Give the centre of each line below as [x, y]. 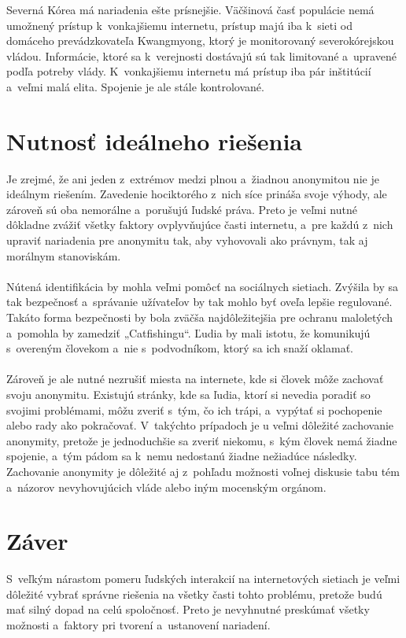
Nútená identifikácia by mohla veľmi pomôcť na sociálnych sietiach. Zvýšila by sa [203, 286]
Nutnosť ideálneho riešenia [154, 140]
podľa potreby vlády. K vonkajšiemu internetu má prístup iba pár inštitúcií [189, 71]
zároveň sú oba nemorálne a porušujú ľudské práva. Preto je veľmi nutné [182, 209]
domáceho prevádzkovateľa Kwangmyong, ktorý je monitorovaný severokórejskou [200, 41]
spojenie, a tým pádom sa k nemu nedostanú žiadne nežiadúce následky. [182, 456]
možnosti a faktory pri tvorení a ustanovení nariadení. [138, 625]
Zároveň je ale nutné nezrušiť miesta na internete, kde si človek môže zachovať [195, 379]
